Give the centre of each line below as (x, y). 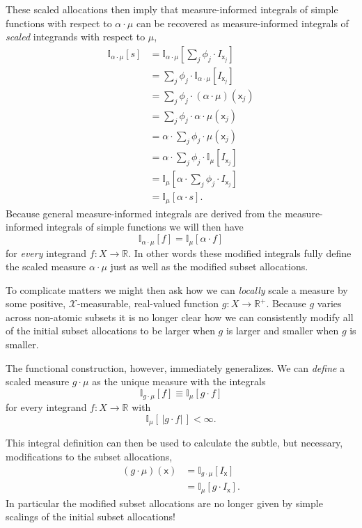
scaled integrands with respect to (76, 37)
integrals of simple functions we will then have (145, 227)
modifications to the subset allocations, (89, 456)
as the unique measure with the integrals (179, 381)
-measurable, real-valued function (148, 303)
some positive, (36, 303)
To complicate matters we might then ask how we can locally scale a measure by (177, 289)
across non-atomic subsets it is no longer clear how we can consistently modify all (180, 317)
